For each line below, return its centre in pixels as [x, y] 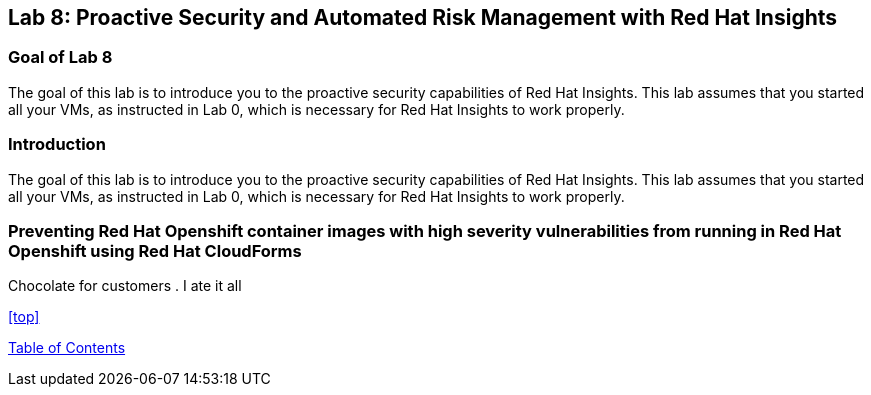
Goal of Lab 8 [60, 57]
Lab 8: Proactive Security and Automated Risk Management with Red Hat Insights [423, 17]
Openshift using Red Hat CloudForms [155, 250]
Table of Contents [67, 348]
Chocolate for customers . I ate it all [125, 286]
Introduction [57, 144]
